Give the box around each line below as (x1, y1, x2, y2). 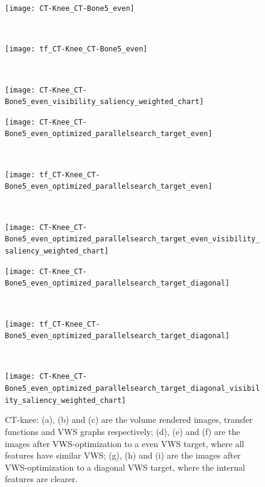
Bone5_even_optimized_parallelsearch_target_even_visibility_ (5, 235, 260, 244)
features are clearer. (5, 472, 78, 485)
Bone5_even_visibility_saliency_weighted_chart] (5, 97, 204, 106)
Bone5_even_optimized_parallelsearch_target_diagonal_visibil (5, 384, 260, 393)
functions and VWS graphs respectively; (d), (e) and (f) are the (5, 425, 240, 437)
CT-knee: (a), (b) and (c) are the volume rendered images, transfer (5, 413, 253, 426)
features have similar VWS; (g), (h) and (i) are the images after (5, 449, 241, 462)
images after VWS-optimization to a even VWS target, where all (5, 437, 244, 449)
